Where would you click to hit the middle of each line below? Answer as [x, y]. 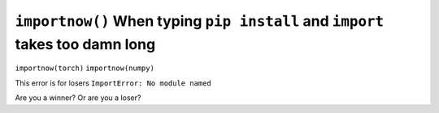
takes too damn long [85, 44]
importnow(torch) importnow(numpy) [85, 68]
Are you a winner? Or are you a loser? [78, 98]
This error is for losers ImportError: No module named [113, 83]
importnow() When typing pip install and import [200, 21]
